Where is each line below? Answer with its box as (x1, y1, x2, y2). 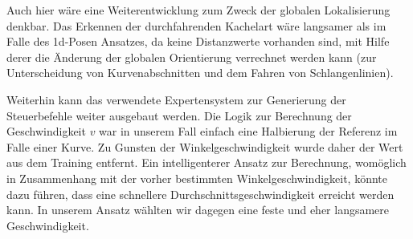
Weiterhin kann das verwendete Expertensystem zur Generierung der (6, 91, 346, 107)
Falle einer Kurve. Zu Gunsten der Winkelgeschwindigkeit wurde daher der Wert (6, 138, 403, 155)
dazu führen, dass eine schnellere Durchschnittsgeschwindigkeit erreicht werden (6, 185, 395, 202)
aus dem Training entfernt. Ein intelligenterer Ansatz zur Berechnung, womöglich (6, 154, 407, 171)
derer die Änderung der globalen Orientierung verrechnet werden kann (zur (6, 48, 377, 65)
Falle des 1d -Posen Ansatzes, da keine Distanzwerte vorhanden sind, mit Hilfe (6, 33, 390, 50)
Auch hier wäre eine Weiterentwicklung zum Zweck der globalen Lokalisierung (6, 2, 391, 18)
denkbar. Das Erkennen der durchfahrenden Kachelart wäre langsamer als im (6, 17, 386, 34)
